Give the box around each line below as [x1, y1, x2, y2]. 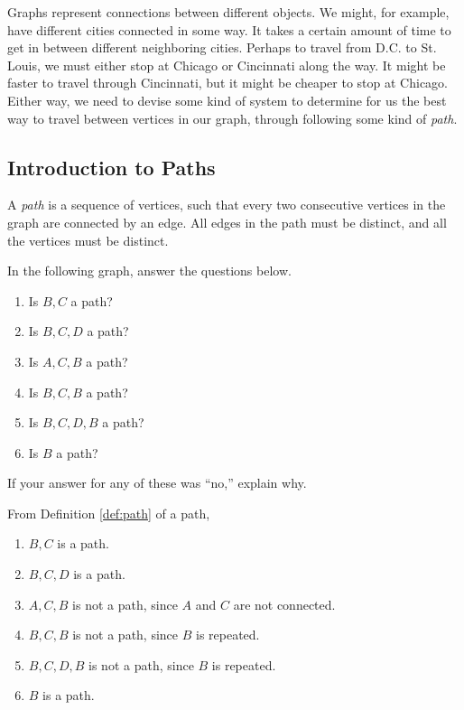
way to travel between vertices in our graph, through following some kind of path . [7, 108, 458, 127]
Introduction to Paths [7, 153, 216, 181]
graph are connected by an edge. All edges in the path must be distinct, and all [7, 212, 447, 231]
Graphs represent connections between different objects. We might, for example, [7, 3, 450, 21]
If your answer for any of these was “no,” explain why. [7, 473, 307, 492]
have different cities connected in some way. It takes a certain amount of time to [7, 20, 451, 39]
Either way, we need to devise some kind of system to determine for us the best [7, 90, 447, 109]
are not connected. [233, 594, 336, 613]
